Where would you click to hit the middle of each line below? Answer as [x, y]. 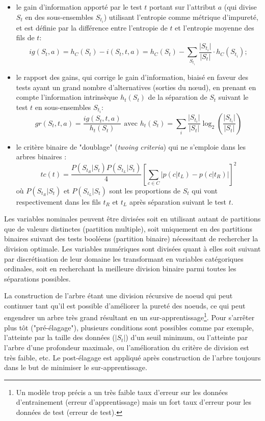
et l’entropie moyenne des [215, 27]
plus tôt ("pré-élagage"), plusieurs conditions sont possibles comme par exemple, [129, 327]
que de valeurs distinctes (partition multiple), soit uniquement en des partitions [128, 228]
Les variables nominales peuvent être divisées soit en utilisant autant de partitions [132, 219]
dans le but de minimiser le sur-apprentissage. [76, 367]
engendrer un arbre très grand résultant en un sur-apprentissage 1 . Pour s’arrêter [129, 317]
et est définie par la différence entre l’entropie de [92, 27]
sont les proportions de [145, 190]
